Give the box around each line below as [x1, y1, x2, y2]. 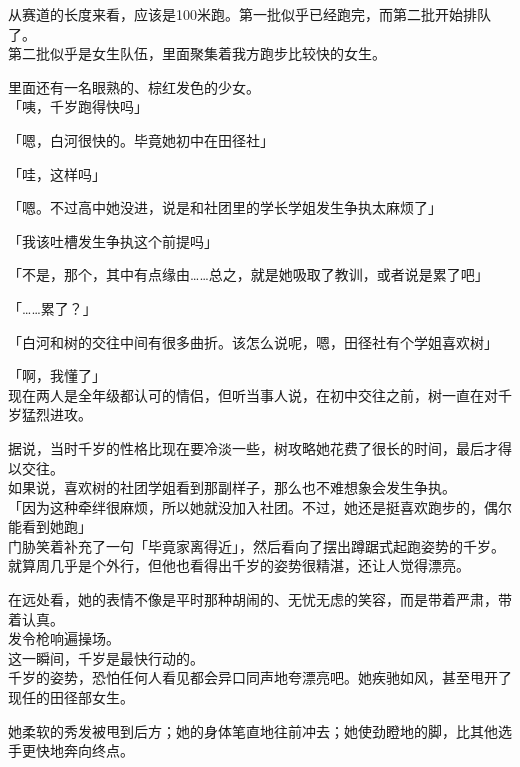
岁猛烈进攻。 [8, 404, 92, 425]
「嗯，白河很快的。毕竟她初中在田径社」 [8, 129, 274, 150]
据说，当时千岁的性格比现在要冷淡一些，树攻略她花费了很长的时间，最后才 [8, 437, 498, 458]
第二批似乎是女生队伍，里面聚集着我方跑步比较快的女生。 [8, 43, 386, 64]
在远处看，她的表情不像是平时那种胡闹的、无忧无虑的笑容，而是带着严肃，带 [8, 589, 512, 610]
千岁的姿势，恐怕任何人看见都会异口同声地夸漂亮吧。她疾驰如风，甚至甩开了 [8, 667, 512, 688]
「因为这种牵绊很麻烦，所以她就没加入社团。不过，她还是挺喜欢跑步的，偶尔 [8, 496, 512, 517]
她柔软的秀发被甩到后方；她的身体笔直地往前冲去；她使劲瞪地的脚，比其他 [8, 720, 498, 741]
